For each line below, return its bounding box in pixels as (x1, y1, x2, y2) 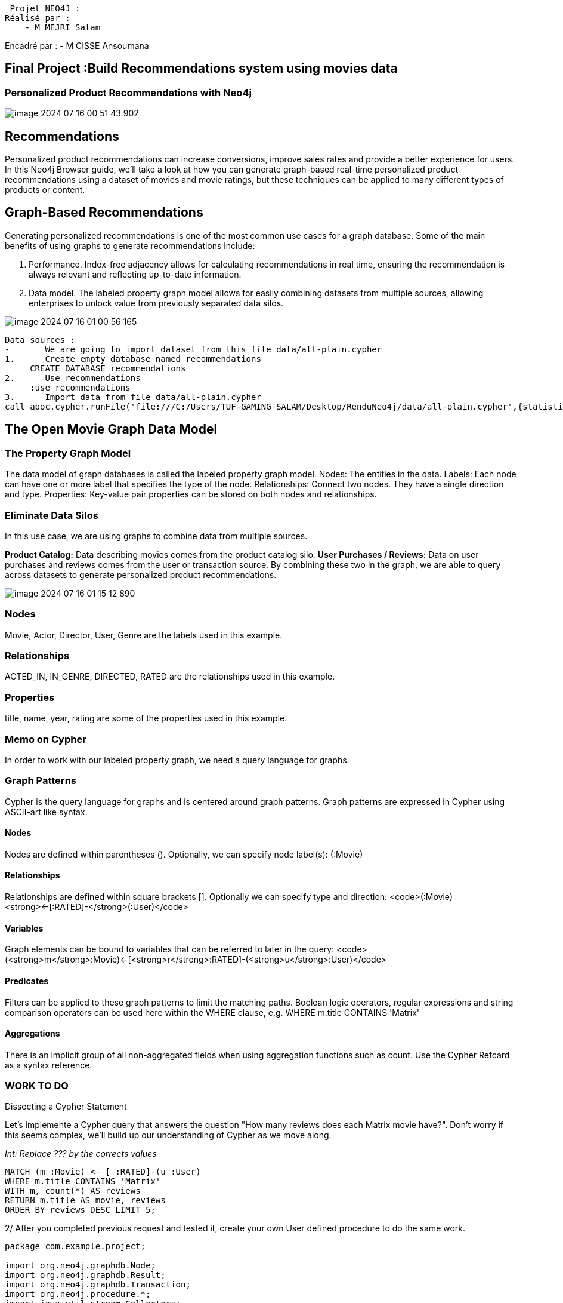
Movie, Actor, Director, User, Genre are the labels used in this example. (5, 629, 283, 640)
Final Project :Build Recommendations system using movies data (5, 61, 398, 76)
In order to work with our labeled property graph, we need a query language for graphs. (5, 754, 349, 765)
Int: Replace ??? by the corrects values (5, 1148, 157, 1159)
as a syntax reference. (5, 1059, 92, 1070)
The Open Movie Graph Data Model (5, 422, 218, 437)
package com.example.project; (5, 1241, 146, 1252)
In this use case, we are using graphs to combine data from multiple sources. (5, 530, 308, 541)
